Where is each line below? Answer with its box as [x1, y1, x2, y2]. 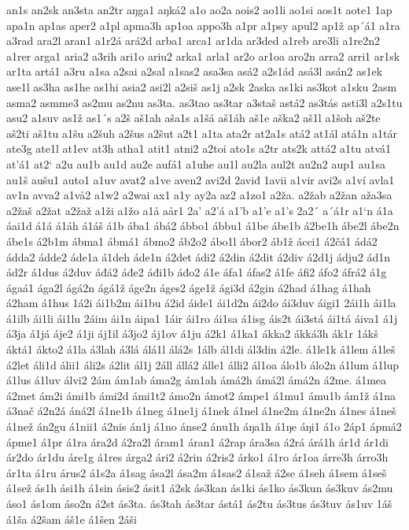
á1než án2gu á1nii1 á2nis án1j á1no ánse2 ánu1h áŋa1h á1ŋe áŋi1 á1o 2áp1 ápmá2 [6, 418, 402, 435]
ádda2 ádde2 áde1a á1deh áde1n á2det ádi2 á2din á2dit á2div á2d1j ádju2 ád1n [6, 248, 391, 265]
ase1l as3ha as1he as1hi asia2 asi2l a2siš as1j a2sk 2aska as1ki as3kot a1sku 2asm [6, 78, 397, 95]
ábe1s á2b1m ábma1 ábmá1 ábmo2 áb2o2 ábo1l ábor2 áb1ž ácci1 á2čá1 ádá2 [6, 232, 378, 249]
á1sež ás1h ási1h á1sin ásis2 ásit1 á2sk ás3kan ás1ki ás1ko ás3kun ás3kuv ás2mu [6, 480, 393, 496]
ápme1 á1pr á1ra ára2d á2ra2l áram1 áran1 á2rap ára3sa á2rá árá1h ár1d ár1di [6, 433, 389, 450]
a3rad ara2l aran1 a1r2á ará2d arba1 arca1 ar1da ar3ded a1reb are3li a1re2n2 [6, 32, 380, 49]
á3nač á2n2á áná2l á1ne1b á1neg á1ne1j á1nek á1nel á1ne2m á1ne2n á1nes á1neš [6, 402, 396, 419]
